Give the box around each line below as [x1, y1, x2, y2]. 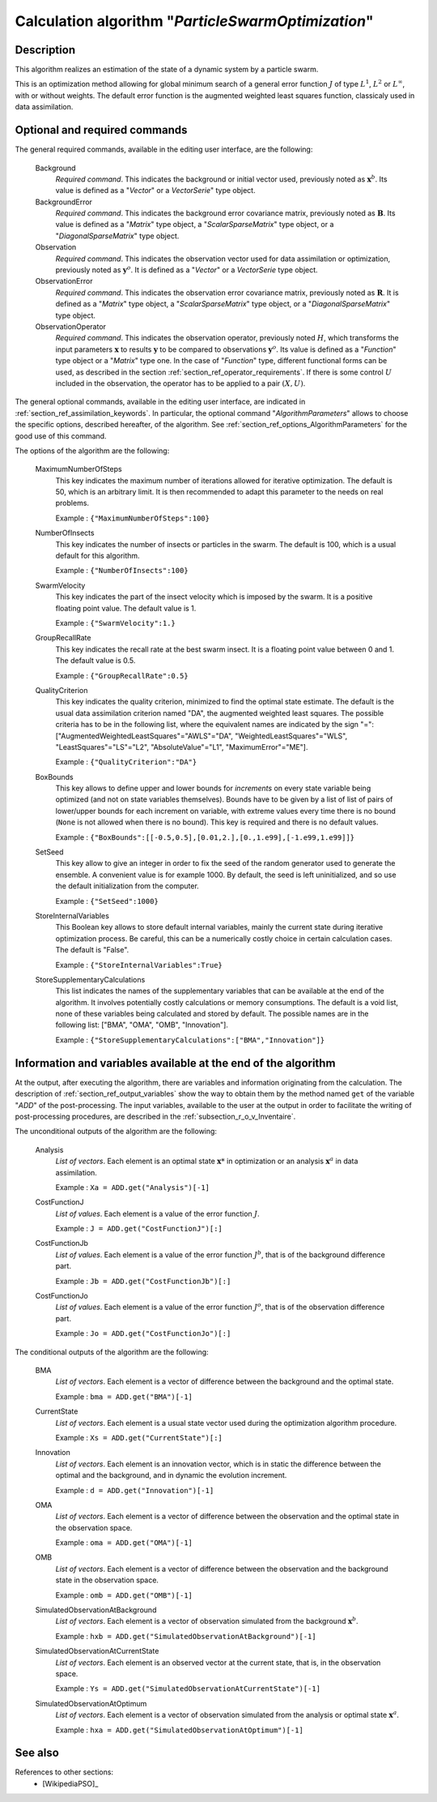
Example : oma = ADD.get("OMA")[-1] [55, 1538, 193, 1547]
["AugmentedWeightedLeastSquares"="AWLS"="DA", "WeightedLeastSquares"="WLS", [55, 730, 348, 741]
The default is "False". [55, 945, 129, 955]
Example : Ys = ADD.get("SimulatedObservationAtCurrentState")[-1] [55, 1684, 321, 1693]
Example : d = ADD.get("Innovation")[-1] [55, 1485, 214, 1495]
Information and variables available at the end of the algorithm [15, 1056, 336, 1070]
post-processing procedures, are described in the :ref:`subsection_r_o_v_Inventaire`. [15, 1111, 296, 1121]
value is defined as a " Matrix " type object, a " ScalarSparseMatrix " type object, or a [55, 220, 334, 229]
